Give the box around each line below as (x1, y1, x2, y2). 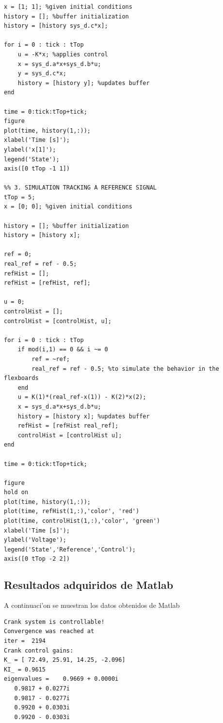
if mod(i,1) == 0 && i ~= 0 (17, 346, 108, 353)
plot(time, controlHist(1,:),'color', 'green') (4, 517, 160, 525)
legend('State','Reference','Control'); (4, 546, 136, 553)
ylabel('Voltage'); (4, 536, 66, 544)
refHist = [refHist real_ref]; (17, 422, 119, 430)
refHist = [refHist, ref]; (4, 279, 91, 287)
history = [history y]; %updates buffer (17, 79, 150, 86)
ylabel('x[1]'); (4, 146, 56, 153)
